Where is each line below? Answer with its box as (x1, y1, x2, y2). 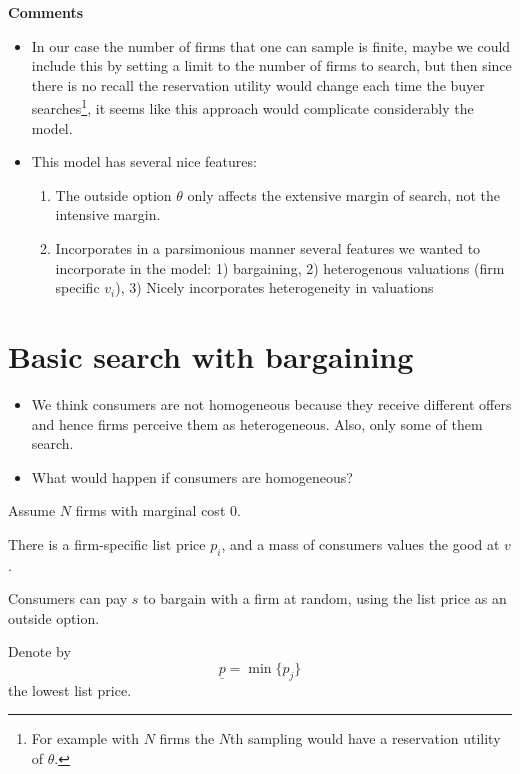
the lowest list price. (8, 679, 132, 700)
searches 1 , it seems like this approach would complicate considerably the (31, 95, 474, 119)
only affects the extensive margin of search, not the (187, 184, 501, 205)
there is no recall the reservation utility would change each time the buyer (31, 74, 485, 95)
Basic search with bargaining (8, 335, 414, 376)
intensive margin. (55, 204, 161, 225)
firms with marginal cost (75, 500, 226, 521)
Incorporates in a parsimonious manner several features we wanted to (55, 238, 481, 258)
